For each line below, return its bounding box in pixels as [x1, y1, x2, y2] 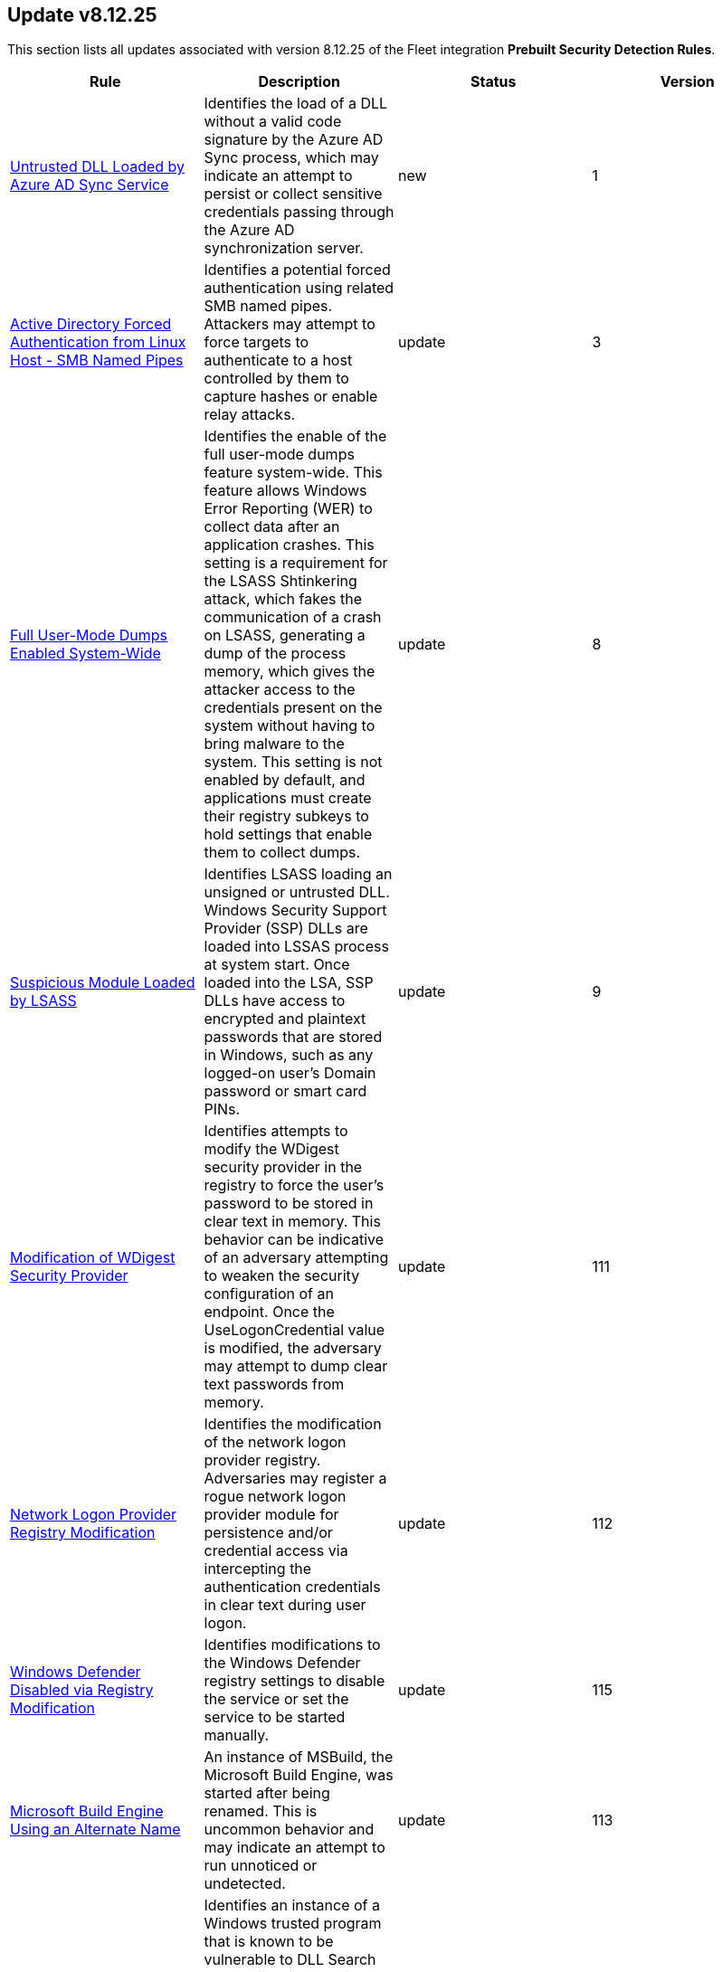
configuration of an [204, 1285, 334, 1304]
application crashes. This [204, 536, 375, 555]
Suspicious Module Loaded [10, 973, 195, 992]
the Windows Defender [204, 1654, 361, 1673]
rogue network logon [204, 1487, 347, 1506]
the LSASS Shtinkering [204, 572, 357, 591]
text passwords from [204, 1375, 345, 1394]
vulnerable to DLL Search [204, 1950, 376, 1969]
